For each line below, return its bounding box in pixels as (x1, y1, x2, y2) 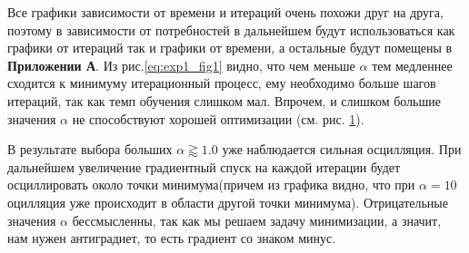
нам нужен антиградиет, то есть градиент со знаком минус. (7, 229, 336, 248)
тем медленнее (372, 55, 453, 74)
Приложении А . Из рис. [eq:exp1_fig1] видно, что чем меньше (7, 55, 355, 74)
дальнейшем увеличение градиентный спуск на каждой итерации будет (7, 157, 401, 176)
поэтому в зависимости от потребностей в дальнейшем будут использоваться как (7, 20, 455, 39)
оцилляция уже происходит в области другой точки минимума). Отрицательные (7, 192, 448, 211)
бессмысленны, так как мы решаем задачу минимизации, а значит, (72, 210, 442, 229)
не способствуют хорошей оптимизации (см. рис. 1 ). (72, 109, 364, 128)
